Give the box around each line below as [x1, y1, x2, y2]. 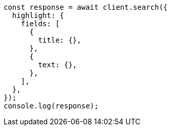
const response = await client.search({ [4, 3, 168, 11]
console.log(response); [4, 102, 99, 110]
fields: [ [20, 20, 60, 28]
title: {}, [38, 36, 81, 44]
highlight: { [12, 11, 65, 20]
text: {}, [38, 61, 77, 69]
